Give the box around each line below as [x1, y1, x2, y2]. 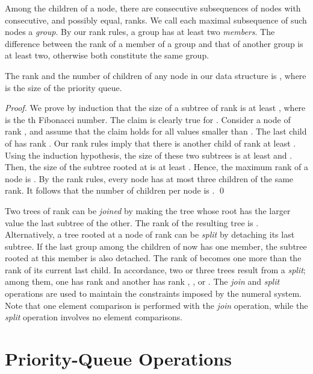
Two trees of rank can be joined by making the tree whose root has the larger [5, 204, 291, 217]
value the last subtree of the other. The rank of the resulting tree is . [5, 216, 259, 229]
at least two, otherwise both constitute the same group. [5, 49, 209, 62]
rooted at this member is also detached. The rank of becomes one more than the [5, 252, 302, 264]
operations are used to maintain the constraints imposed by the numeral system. [5, 287, 302, 300]
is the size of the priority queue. [5, 81, 122, 93]
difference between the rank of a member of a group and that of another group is [5, 37, 303, 49]
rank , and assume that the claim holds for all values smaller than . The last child [5, 125, 307, 138]
